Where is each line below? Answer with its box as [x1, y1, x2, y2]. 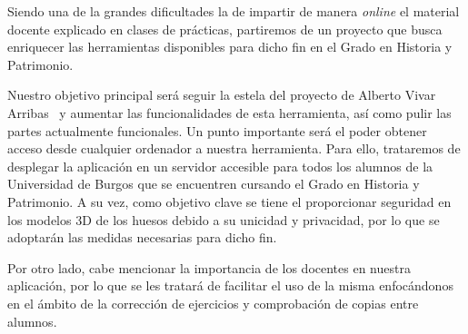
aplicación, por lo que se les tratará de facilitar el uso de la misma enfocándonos [7, 276, 453, 295]
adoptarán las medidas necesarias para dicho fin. [7, 228, 277, 247]
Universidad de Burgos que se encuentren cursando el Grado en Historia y [7, 174, 420, 193]
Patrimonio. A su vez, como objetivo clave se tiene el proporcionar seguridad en [7, 192, 452, 211]
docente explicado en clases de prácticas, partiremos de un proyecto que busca [7, 19, 443, 38]
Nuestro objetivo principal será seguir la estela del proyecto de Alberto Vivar [7, 85, 436, 104]
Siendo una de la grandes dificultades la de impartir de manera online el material [7, 2, 460, 20]
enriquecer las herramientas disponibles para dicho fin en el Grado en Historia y [7, 37, 453, 56]
